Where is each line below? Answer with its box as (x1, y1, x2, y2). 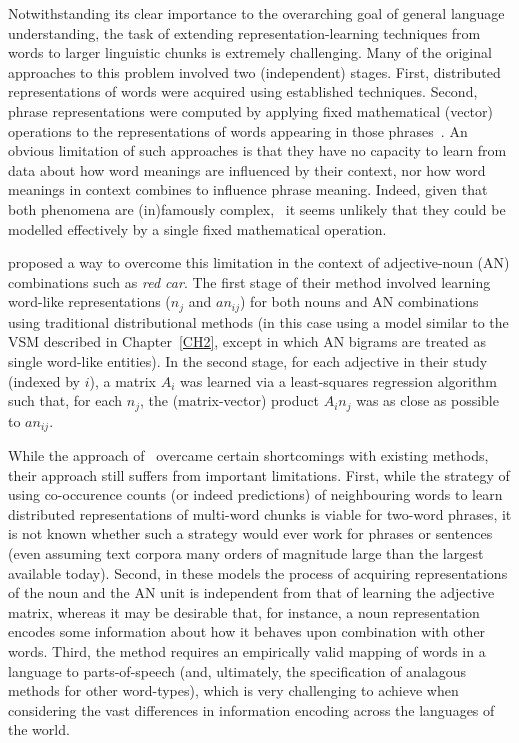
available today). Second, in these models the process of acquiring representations (8, 562, 508, 583)
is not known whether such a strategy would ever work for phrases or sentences (8, 523, 493, 544)
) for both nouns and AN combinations (240, 291, 479, 312)
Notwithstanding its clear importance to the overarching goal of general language (8, 3, 505, 23)
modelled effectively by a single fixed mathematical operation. (8, 218, 387, 239)
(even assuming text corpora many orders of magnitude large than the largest (8, 543, 484, 564)
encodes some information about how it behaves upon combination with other (8, 621, 486, 642)
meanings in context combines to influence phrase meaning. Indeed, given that (8, 179, 488, 200)
